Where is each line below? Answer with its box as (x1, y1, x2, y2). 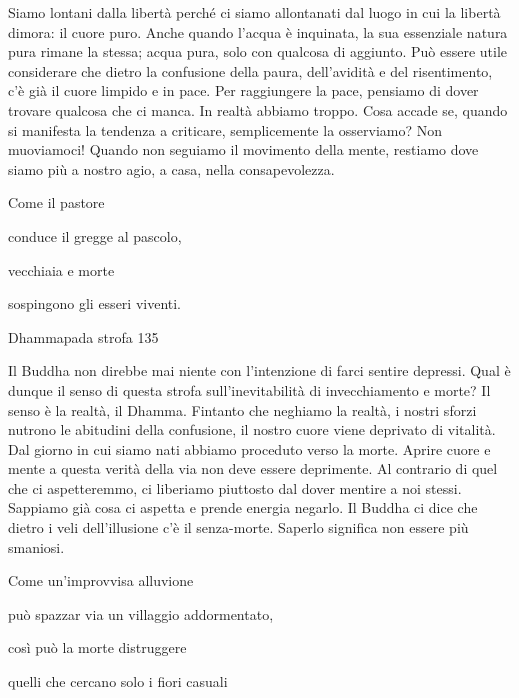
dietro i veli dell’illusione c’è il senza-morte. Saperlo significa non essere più (8, 517, 469, 538)
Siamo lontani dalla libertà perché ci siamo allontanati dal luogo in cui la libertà (8, 2, 501, 22)
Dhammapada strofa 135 (8, 326, 159, 347)
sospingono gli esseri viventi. (8, 293, 182, 314)
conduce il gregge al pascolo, (8, 225, 182, 246)
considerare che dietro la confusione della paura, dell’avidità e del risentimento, (8, 60, 493, 81)
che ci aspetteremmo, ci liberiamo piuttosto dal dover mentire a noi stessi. (8, 477, 462, 498)
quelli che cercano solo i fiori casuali (8, 671, 228, 692)
